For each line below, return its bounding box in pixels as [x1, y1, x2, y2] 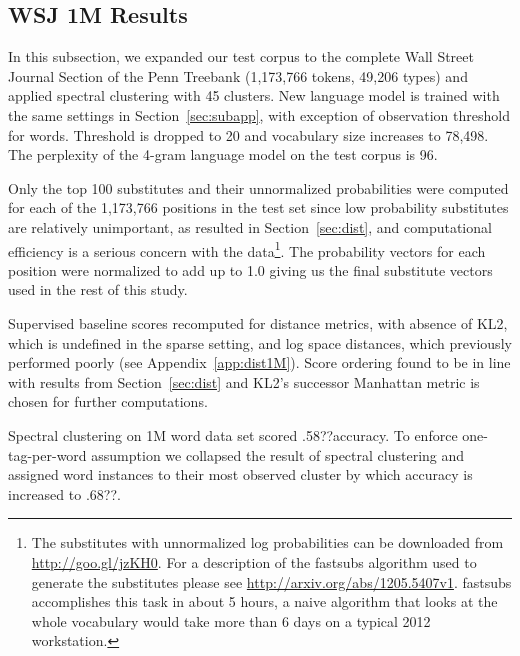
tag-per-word [8, 444, 87, 465]
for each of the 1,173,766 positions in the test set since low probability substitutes [8, 197, 509, 218]
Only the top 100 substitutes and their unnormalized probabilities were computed [8, 177, 509, 198]
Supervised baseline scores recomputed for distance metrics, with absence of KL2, [8, 312, 508, 333]
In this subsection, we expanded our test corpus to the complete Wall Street [8, 46, 474, 67]
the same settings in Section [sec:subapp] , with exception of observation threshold [8, 104, 510, 125]
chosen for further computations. [8, 391, 208, 412]
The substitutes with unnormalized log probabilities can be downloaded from [31, 532, 504, 553]
